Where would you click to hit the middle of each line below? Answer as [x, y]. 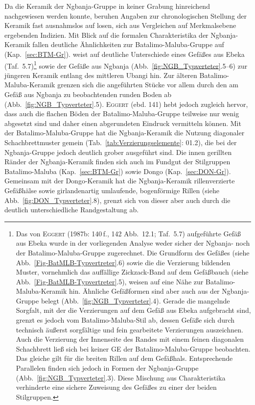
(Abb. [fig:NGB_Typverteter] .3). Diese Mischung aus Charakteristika [121, 377]
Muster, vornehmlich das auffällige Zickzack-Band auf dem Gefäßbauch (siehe [132, 272]
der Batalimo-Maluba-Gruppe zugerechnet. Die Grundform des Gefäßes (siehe [133, 252]
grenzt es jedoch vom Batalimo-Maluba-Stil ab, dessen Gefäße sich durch [125, 320]
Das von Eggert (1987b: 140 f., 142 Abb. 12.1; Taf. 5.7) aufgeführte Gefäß [128, 233]
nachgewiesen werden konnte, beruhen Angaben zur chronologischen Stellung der [126, 15]
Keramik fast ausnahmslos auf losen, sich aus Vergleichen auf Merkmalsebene [120, 25]
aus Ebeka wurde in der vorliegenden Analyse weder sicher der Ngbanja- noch [133, 243]
